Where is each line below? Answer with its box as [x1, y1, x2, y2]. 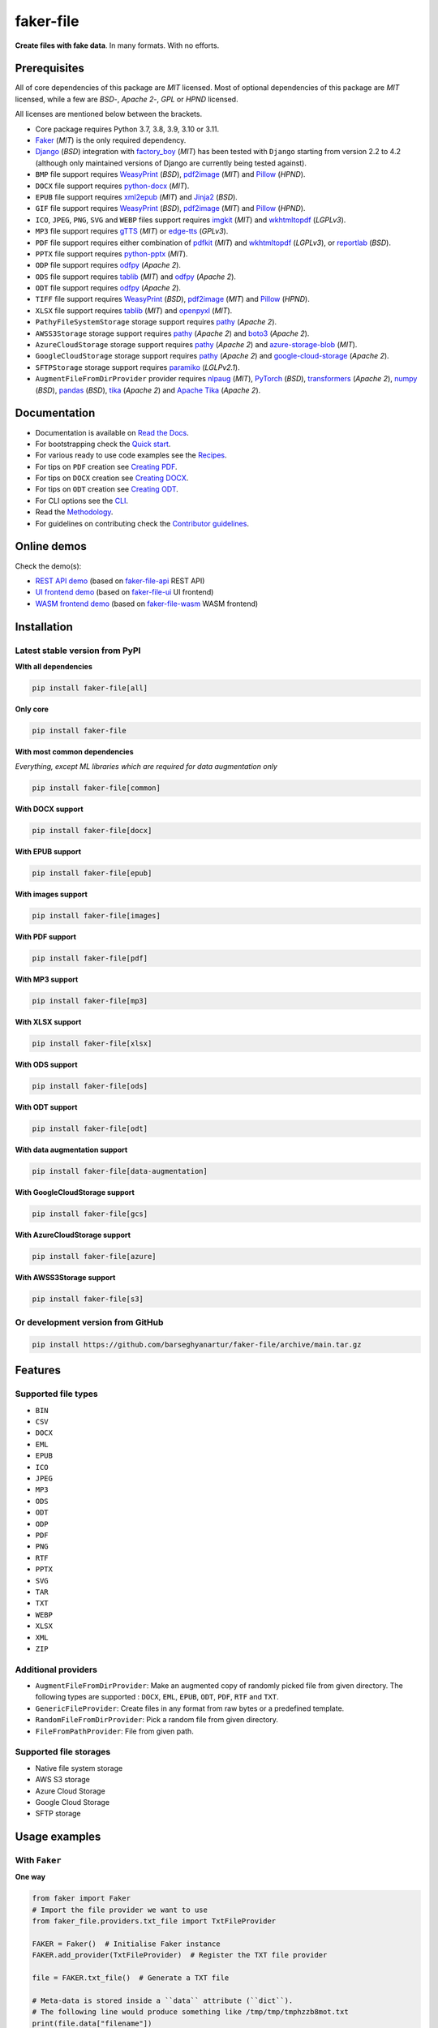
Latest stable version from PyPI [15, 645, 141, 656]
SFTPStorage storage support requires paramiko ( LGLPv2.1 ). [35, 362, 240, 372]
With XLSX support [15, 1017, 82, 1027]
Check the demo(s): [15, 561, 82, 571]
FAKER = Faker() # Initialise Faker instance [32, 1940, 221, 1949]
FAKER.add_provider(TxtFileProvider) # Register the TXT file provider [32, 1951, 328, 1960]
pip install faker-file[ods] [32, 1081, 148, 1090]
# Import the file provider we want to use [32, 1905, 208, 1914]
